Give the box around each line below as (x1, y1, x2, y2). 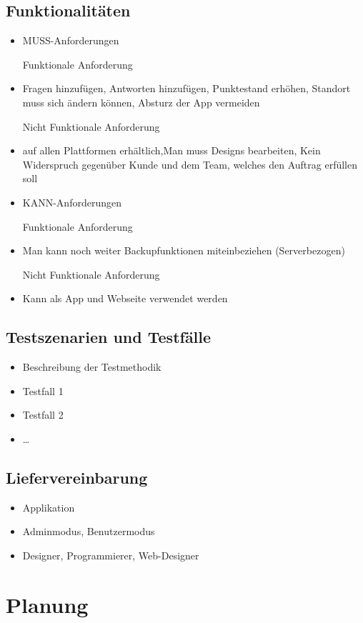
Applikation (22, 499, 75, 514)
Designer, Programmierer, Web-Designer (22, 547, 199, 562)
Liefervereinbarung (6, 466, 148, 488)
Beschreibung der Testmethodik (22, 359, 161, 374)
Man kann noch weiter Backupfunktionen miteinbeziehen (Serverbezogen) (22, 243, 345, 258)
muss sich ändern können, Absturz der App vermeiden (22, 94, 260, 109)
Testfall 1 (22, 383, 64, 398)
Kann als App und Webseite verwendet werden (22, 291, 228, 306)
